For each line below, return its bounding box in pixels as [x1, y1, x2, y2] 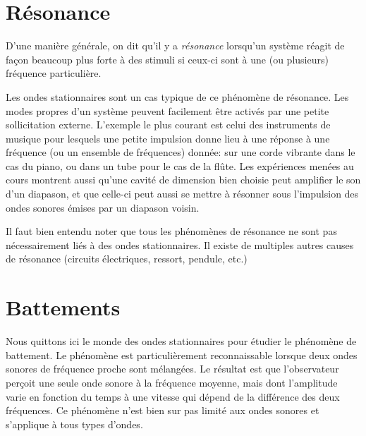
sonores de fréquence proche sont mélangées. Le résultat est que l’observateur [6, 361, 339, 376]
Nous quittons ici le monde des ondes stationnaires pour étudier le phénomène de [6, 334, 357, 349]
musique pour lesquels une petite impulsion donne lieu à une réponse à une [6, 131, 330, 145]
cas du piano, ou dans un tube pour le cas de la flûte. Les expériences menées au [6, 158, 354, 173]
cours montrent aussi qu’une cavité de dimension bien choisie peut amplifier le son [6, 172, 361, 187]
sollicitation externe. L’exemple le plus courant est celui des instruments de [6, 117, 331, 132]
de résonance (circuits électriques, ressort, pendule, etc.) [6, 251, 248, 266]
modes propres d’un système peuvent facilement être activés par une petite [6, 103, 329, 118]
